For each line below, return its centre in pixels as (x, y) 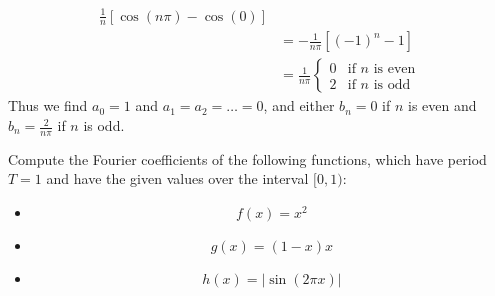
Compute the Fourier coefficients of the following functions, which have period (247, 158)
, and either (299, 105)
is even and (442, 105)
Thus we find (48, 105)
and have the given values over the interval (177, 178)
